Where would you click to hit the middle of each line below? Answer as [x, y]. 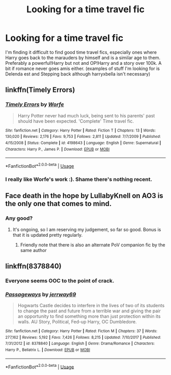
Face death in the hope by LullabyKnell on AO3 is [84, 196]
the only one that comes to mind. [59, 204]
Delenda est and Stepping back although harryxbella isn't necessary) [78, 74]
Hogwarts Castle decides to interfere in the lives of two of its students [91, 306]
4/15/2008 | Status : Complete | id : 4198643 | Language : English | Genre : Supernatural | [83, 143]
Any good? [19, 218]
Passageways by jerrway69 [41, 294]
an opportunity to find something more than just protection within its [89, 316]
